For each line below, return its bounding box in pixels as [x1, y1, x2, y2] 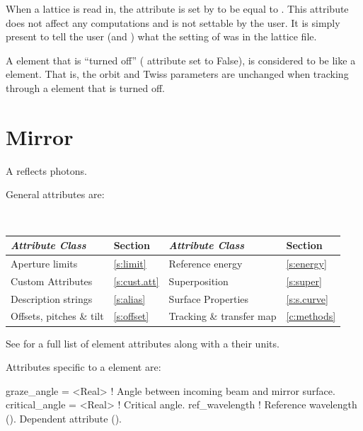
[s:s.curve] [286, 291, 328, 306]
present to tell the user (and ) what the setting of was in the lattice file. [6, 29, 317, 44]
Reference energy [168, 255, 243, 270]
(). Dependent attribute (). [6, 410, 122, 425]
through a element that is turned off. [6, 80, 165, 95]
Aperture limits [11, 255, 78, 270]
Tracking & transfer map [168, 309, 277, 323]
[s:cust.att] [113, 273, 159, 288]
